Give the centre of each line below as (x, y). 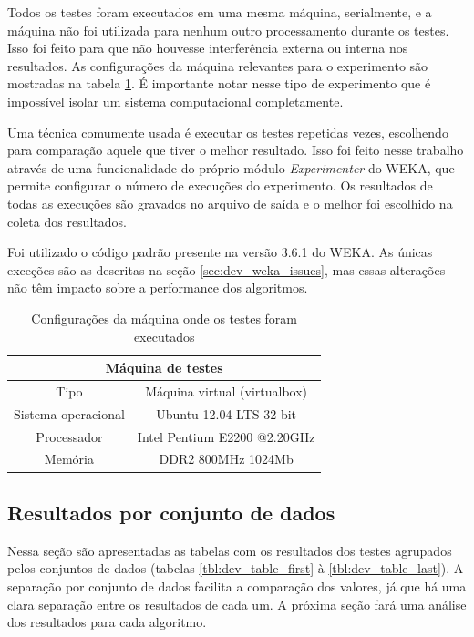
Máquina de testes (164, 368)
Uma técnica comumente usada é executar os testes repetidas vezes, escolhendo (228, 132)
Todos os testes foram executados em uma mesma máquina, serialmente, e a (220, 12)
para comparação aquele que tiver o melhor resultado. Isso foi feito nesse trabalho (236, 150)
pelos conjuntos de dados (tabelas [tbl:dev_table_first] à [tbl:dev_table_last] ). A (236, 568)
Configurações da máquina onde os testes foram (165, 318)
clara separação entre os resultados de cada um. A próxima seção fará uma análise (237, 604)
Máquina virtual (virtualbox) (227, 390)
